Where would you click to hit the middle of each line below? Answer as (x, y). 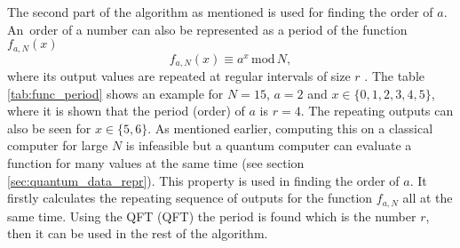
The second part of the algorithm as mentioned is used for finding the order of (220, 12)
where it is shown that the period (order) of (126, 111)
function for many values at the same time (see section (156, 163)
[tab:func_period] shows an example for (115, 93)
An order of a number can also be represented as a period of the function (207, 29)
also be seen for (49, 128)
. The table (395, 76)
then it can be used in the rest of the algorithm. (138, 233)
